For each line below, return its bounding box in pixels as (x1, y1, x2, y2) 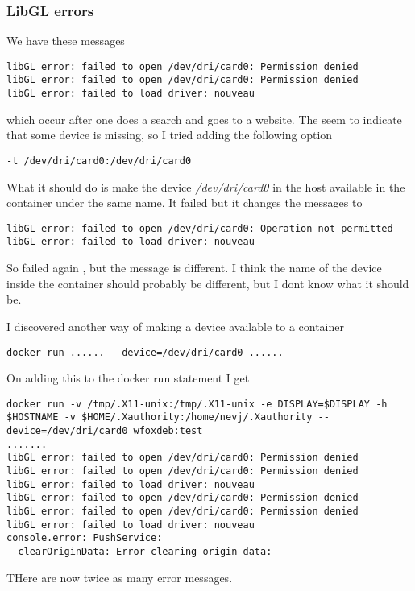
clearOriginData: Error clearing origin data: (18, 545, 272, 557)
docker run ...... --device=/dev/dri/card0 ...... (6, 346, 284, 358)
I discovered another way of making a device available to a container (6, 317, 344, 334)
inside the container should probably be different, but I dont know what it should (6, 275, 409, 291)
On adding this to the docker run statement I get (6, 370, 250, 386)
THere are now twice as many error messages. (6, 568, 233, 585)
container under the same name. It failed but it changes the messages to (6, 194, 363, 211)
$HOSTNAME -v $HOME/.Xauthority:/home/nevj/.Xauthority (6, 411, 313, 424)
